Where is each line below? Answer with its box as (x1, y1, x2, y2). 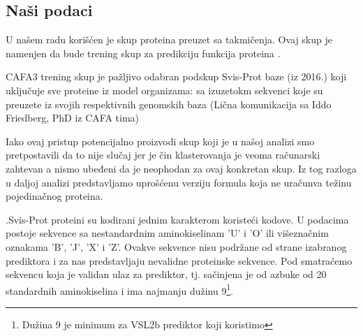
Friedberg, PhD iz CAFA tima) (6, 110, 140, 125)
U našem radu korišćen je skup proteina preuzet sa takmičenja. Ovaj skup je (6, 32, 332, 47)
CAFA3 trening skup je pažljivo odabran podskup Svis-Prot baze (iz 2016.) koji (6, 69, 347, 84)
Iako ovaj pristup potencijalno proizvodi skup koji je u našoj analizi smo (6, 133, 315, 148)
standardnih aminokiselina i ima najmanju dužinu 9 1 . (6, 281, 234, 298)
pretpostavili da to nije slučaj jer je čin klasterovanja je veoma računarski (6, 147, 320, 162)
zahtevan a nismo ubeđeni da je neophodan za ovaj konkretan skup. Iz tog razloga (6, 161, 357, 175)
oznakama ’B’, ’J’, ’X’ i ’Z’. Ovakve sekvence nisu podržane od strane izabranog (6, 239, 347, 254)
